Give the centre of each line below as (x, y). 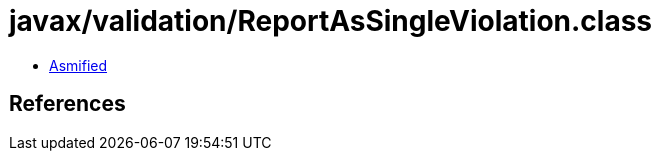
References (67, 104)
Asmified (78, 65)
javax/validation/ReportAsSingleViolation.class (331, 21)
